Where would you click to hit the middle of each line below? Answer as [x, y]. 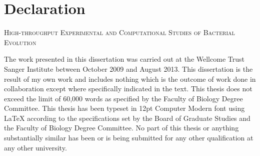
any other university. [35, 147]
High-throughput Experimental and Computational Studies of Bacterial [119, 32]
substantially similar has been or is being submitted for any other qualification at [129, 138]
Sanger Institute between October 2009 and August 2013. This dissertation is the [128, 68]
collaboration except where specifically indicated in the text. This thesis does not [128, 89]
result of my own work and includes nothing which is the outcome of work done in [130, 79]
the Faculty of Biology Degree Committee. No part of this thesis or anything [121, 128]
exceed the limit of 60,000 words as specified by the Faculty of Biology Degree [123, 98]
